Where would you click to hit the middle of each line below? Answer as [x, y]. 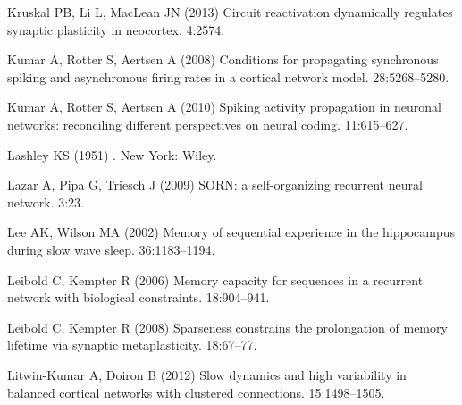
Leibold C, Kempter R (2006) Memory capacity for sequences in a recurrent [215, 279]
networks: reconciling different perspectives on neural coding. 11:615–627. [208, 124]
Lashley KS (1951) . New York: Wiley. [112, 154]
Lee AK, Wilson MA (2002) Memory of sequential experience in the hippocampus [231, 232]
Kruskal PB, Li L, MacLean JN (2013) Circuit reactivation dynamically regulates [230, 12]
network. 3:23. [46, 202]
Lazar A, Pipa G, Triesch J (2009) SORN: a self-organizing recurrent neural [215, 185]
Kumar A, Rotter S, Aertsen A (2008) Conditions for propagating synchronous [223, 59]
